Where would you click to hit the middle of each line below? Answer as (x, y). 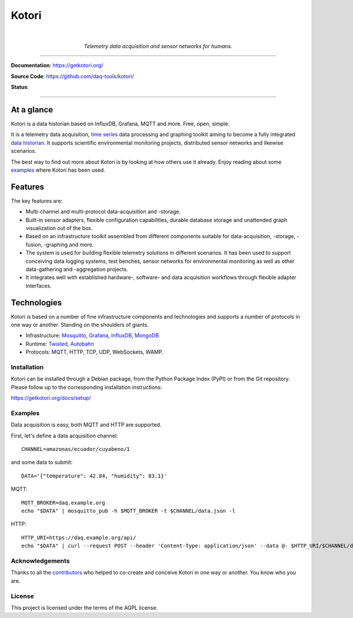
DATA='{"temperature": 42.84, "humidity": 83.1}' (94, 476)
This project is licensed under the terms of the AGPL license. (84, 607)
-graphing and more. (69, 245)
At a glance (32, 110)
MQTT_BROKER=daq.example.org (63, 502)
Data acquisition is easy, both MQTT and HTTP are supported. (86, 425)
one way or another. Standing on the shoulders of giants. (80, 325)
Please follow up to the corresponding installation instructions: (86, 387)
